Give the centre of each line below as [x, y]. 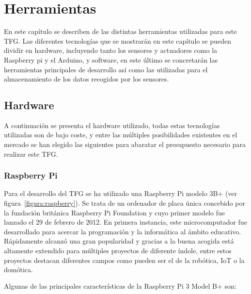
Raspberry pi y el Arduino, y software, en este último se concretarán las [111, 59]
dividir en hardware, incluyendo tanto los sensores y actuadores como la [111, 50]
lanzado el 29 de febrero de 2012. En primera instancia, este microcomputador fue [125, 222]
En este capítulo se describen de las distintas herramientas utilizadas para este [120, 31]
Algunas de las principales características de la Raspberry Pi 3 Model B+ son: [120, 286]
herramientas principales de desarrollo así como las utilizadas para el [106, 69]
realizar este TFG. [31, 154]
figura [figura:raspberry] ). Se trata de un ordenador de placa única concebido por [125, 203]
